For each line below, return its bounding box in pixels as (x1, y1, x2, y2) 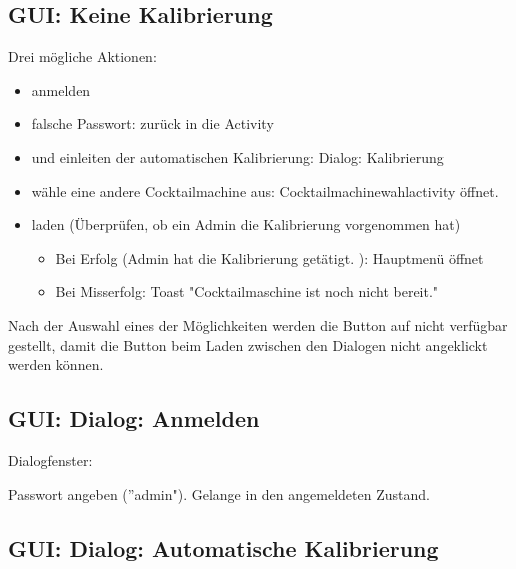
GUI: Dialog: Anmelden (8, 403, 260, 434)
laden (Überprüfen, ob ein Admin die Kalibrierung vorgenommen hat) (31, 214, 461, 235)
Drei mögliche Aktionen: (8, 46, 157, 67)
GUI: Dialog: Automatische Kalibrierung (8, 532, 439, 563)
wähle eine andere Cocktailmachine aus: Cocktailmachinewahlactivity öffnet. (31, 180, 499, 201)
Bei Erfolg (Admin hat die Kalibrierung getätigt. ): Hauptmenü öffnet (55, 247, 484, 268)
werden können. (8, 354, 104, 375)
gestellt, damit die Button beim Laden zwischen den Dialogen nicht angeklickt (8, 334, 488, 355)
